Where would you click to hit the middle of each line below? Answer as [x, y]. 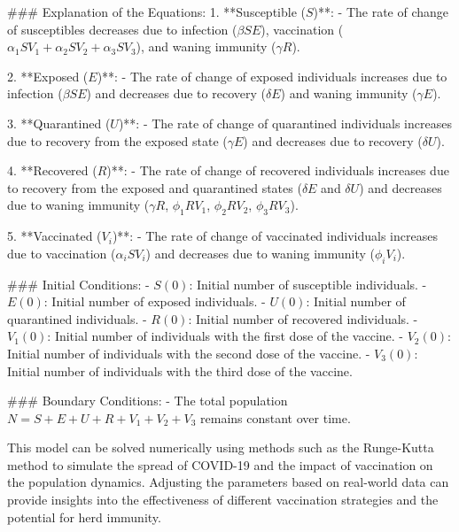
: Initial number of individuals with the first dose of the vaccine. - [225, 336]
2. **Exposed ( [48, 76]
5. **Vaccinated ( [54, 236]
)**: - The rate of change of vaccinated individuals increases [275, 236]
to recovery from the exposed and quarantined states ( [155, 187]
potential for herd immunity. [84, 517]
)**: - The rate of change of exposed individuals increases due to [272, 76]
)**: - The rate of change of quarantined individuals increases [285, 123]
